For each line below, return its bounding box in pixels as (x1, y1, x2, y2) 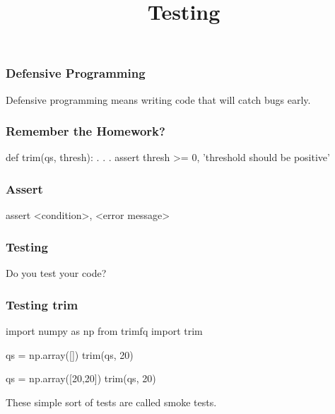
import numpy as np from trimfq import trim (6, 323, 203, 338)
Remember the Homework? (6, 122, 165, 140)
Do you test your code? (6, 266, 107, 280)
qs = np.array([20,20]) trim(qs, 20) (6, 371, 156, 386)
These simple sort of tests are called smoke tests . (6, 394, 217, 409)
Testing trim (6, 295, 78, 313)
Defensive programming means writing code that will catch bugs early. (6, 92, 311, 107)
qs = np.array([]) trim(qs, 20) (6, 347, 134, 362)
